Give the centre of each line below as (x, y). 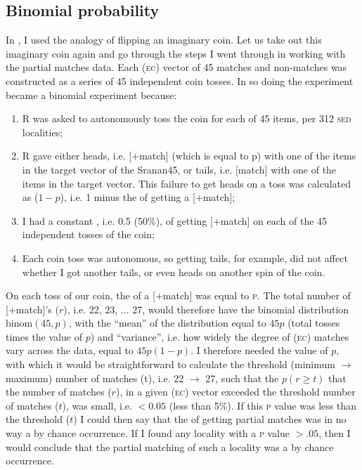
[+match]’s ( (32, 309)
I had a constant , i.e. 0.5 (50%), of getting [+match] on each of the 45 (175, 220)
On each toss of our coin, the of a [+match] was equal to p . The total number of (178, 295)
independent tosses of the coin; (88, 234)
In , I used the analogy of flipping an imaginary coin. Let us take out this (164, 40)
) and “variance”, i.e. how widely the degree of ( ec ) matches (220, 336)
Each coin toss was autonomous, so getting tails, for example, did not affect (185, 257)
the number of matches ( (59, 392)
